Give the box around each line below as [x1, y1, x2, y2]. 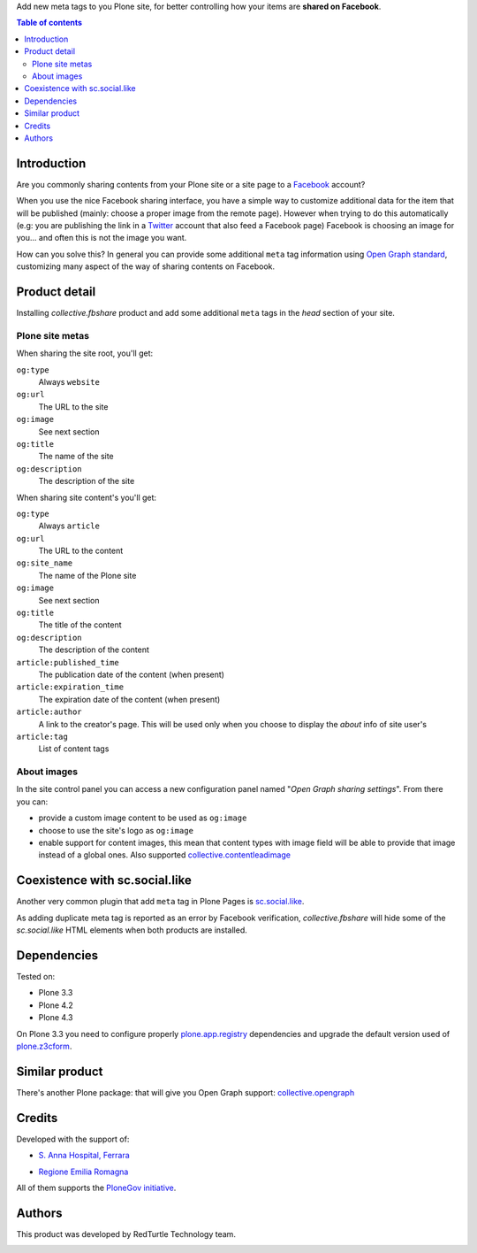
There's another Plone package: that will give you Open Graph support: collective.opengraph [16, 1087, 355, 1097]
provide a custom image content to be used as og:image [38, 812, 247, 823]
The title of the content [38, 619, 123, 630]
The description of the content [38, 644, 150, 655]
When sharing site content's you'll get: [16, 492, 157, 503]
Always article [38, 520, 101, 531]
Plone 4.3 [38, 1012, 73, 1023]
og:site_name [16, 558, 73, 568]
